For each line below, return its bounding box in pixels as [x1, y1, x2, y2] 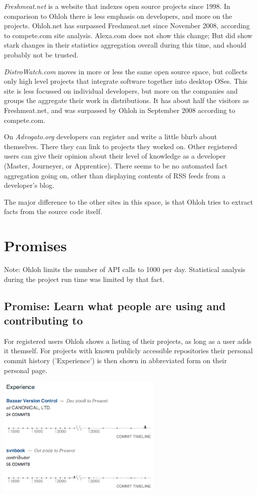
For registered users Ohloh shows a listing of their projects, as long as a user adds [4, 335, 252, 346]
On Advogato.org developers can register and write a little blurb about [4, 131, 217, 142]
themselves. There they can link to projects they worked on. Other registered [4, 141, 237, 151]
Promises [4, 235, 67, 256]
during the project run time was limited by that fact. [4, 274, 165, 284]
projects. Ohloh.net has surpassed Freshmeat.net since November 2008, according [4, 20, 250, 31]
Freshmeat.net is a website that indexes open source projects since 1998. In [4, 1, 230, 11]
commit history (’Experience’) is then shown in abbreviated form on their [4, 355, 227, 365]
